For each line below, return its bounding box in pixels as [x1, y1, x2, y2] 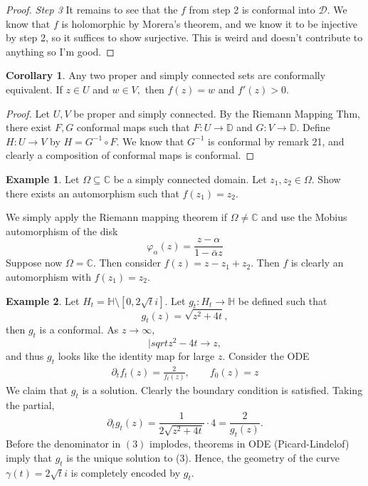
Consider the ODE [228, 348, 310, 363]
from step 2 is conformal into [189, 2, 315, 16]
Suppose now [6, 255, 63, 270]
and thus [6, 348, 44, 363]
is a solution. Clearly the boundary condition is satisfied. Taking [82, 382, 363, 397]
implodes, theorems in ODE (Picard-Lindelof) [149, 436, 349, 451]
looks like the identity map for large [58, 348, 215, 363]
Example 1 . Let [6, 171, 80, 186]
